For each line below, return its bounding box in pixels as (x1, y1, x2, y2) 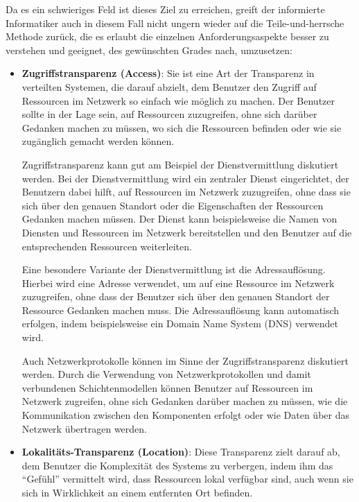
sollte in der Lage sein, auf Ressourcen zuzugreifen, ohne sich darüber (21, 107, 317, 121)
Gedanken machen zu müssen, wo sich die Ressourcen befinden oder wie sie (21, 120, 342, 135)
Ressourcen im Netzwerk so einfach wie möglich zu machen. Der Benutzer (21, 93, 335, 107)
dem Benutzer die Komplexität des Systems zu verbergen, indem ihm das (21, 458, 333, 472)
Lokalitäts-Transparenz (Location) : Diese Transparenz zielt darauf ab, (21, 444, 340, 459)
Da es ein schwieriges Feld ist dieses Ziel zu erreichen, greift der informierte (6, 2, 325, 16)
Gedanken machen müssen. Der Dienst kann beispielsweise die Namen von (21, 211, 338, 226)
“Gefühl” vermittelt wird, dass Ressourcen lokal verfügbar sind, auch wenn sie (21, 471, 353, 486)
